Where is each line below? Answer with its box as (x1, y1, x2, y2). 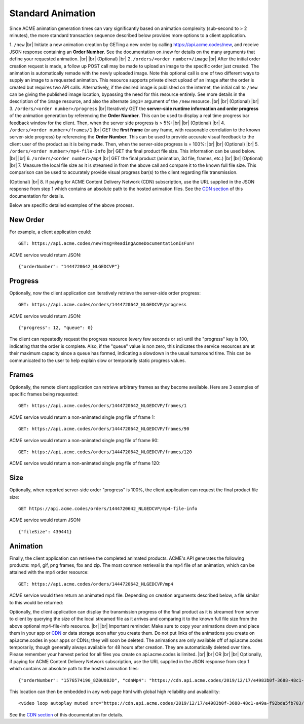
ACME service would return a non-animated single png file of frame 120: (9, 460, 161, 466)
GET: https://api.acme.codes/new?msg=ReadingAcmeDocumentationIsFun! (18, 241, 195, 246)
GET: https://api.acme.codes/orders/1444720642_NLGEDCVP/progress (18, 302, 187, 308)
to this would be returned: (9, 599, 63, 605)
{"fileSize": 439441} (18, 529, 72, 534)
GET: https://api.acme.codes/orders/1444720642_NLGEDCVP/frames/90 (18, 426, 189, 432)
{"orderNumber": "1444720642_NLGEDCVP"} (18, 264, 120, 269)
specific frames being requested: (9, 391, 79, 397)
